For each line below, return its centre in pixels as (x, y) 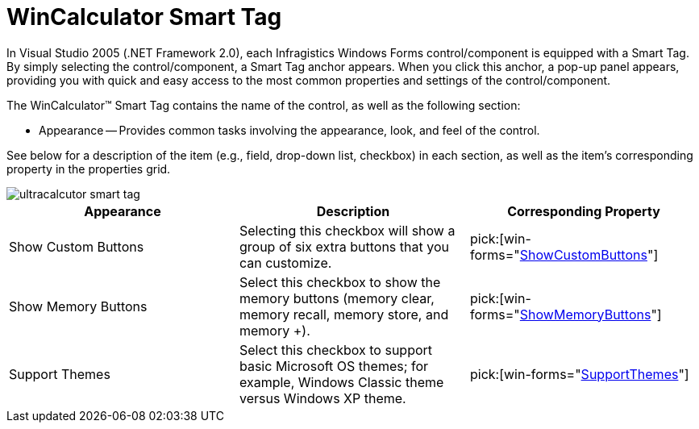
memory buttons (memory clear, (337, 298)
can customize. (285, 262)
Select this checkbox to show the (340, 282)
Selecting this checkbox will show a (347, 230)
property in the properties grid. (89, 169)
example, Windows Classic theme (341, 382)
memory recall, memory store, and (344, 314)
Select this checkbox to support (336, 350)
